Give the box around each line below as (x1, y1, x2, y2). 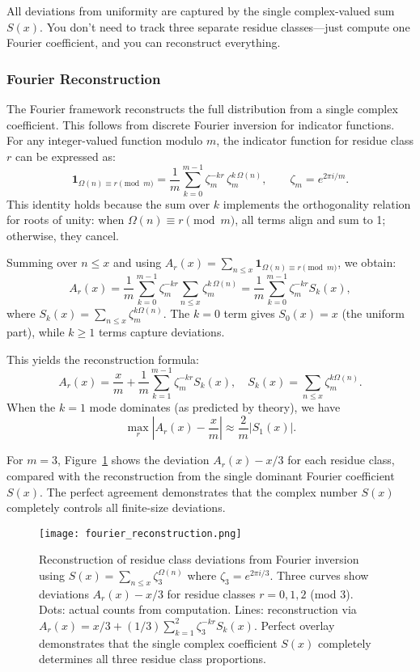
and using (112, 254, 162, 271)
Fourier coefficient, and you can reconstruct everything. (6, 34, 281, 51)
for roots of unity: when (6, 211, 125, 228)
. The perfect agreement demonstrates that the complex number (40, 483, 358, 500)
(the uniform (342, 305, 405, 322)
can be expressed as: (15, 147, 116, 164)
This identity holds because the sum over (6, 195, 210, 212)
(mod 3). (310, 585, 354, 602)
